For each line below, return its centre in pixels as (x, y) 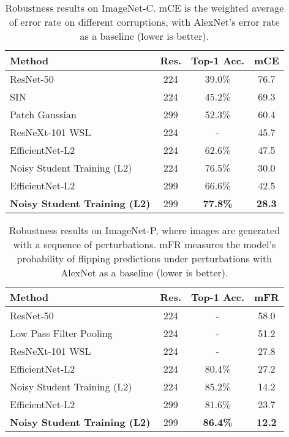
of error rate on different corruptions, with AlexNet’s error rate (144, 22)
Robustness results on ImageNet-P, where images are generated (144, 230)
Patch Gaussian (43, 114)
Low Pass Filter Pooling (61, 333)
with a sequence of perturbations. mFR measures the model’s (144, 244)
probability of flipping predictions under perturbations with (144, 258)
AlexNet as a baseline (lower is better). (144, 272)
